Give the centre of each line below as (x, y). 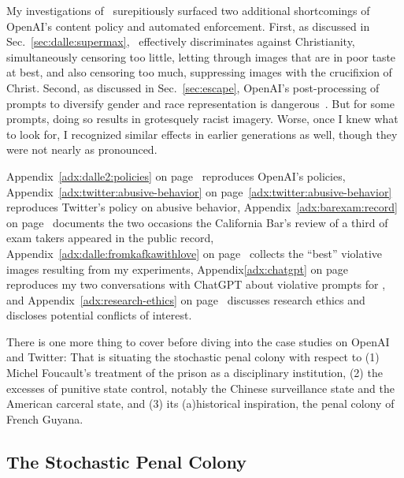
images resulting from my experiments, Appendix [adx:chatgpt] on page (177, 269)
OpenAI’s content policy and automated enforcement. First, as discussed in (188, 26)
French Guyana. (45, 418)
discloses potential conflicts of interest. (99, 315)
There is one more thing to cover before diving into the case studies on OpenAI (198, 341)
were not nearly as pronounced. (82, 149)
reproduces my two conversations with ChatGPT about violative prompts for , (196, 284)
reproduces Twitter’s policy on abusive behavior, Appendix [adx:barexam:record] (202, 207)
